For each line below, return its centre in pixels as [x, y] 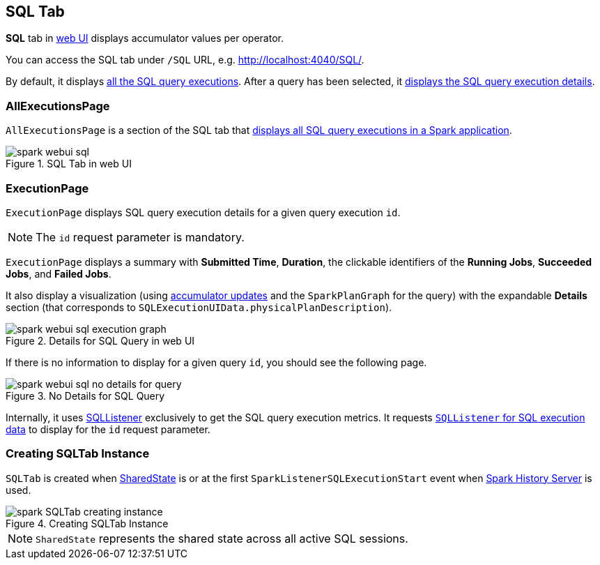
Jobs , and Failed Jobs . [59, 273]
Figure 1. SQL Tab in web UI [69, 164]
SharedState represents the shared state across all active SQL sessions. [222, 538]
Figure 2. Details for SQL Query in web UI [100, 340]
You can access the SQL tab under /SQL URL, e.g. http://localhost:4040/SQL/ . [185, 60]
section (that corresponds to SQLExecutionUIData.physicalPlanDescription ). [199, 307]
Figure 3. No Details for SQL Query [85, 395]
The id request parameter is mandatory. [140, 237]
